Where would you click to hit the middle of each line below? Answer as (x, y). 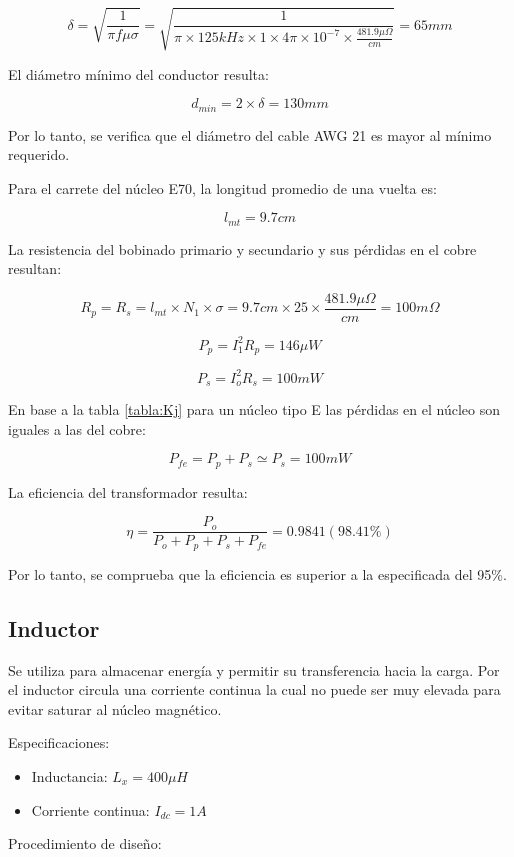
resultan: (35, 268)
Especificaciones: (59, 742)
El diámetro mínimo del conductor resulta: (138, 73)
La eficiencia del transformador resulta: (128, 491)
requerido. (39, 154)
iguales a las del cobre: (77, 428)
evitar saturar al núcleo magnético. (115, 708)
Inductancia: (69, 775)
